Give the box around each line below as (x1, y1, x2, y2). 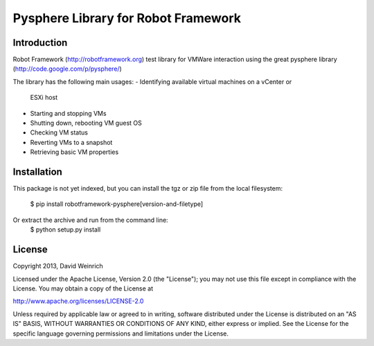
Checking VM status (30, 128, 88, 137)
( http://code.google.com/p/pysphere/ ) (12, 64, 123, 73)
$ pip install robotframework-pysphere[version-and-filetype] (30, 200, 204, 208)
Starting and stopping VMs (30, 109, 107, 117)
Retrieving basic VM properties (30, 148, 119, 156)
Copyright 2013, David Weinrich (12, 262, 103, 270)
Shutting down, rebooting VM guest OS (30, 119, 142, 128)
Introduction (12, 37, 68, 49)
